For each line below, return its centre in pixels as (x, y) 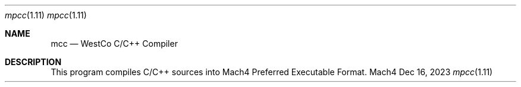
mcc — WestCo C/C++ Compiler (114, 43)
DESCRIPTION (33, 62)
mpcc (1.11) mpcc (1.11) (46, 15)
